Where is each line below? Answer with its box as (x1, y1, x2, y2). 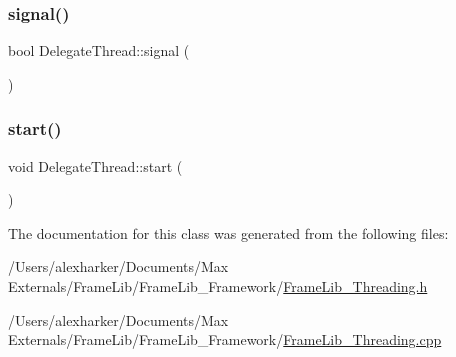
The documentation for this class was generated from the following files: (8, 222, 449, 243)
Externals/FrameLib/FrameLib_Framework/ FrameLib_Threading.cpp (8, 329, 442, 350)
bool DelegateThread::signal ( (8, 40, 190, 61)
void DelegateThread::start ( (8, 155, 183, 176)
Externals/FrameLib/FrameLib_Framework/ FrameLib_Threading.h (8, 276, 428, 296)
